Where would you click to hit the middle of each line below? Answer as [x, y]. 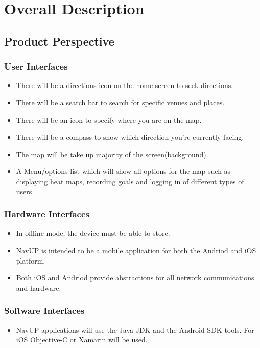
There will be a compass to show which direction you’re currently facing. [130, 137]
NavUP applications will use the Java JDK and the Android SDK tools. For [135, 329]
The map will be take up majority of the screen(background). [112, 154]
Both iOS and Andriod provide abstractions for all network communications [135, 278]
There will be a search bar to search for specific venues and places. [120, 102]
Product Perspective [59, 41]
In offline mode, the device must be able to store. [93, 233]
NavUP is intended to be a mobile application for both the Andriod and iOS [136, 250]
